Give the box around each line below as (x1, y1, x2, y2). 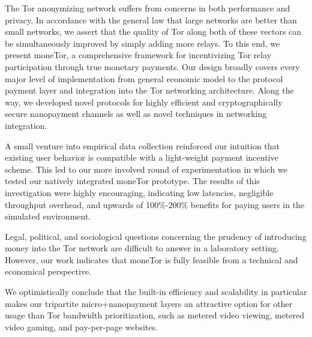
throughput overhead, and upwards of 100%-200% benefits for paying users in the (5, 198, 305, 210)
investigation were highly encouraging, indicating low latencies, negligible (5, 186, 274, 198)
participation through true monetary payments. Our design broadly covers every (5, 60, 300, 73)
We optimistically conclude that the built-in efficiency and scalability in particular (5, 285, 307, 298)
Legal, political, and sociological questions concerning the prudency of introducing (5, 230, 307, 242)
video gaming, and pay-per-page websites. (5, 320, 158, 333)
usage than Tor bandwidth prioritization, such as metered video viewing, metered (5, 309, 304, 321)
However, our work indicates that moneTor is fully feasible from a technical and (5, 253, 298, 266)
